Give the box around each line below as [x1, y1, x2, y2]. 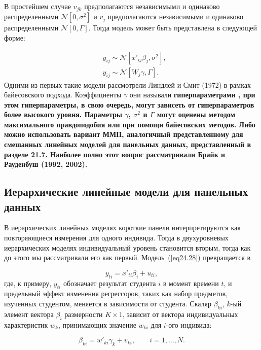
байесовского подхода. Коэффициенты [4, 89, 122, 100]
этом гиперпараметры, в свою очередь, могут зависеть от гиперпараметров [4, 99, 254, 110]
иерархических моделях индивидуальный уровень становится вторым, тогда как [4, 242, 251, 253]
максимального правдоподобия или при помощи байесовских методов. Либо [4, 119, 255, 129]
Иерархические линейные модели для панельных [4, 184, 248, 199]
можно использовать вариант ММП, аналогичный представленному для [4, 129, 243, 139]
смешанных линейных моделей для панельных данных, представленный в [4, 139, 251, 150]
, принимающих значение [58, 319, 136, 330]
